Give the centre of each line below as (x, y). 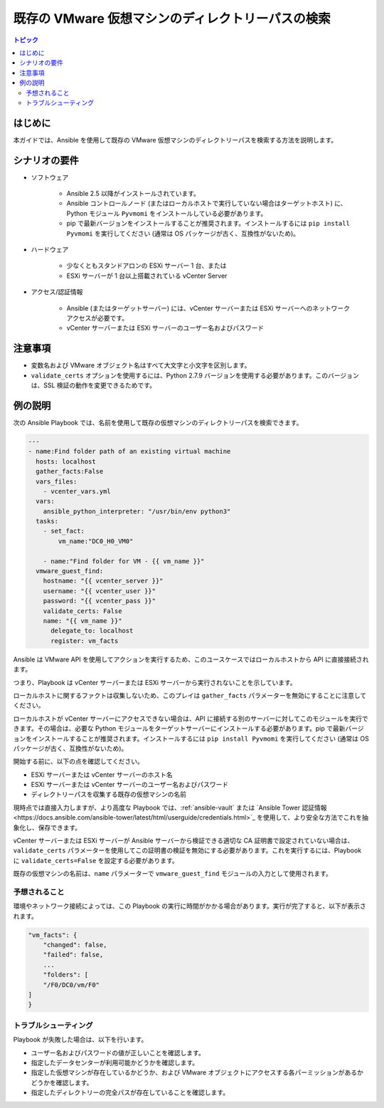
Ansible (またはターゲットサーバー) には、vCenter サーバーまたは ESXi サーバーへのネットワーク (208, 308)
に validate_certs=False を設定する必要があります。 (96, 860)
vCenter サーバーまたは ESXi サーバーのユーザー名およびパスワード (165, 328)
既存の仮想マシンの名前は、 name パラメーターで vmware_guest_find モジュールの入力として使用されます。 (172, 874)
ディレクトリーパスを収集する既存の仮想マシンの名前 (108, 795)
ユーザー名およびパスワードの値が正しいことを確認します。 (118, 1052)
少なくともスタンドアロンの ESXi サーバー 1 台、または (146, 266)
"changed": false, (75, 945)
